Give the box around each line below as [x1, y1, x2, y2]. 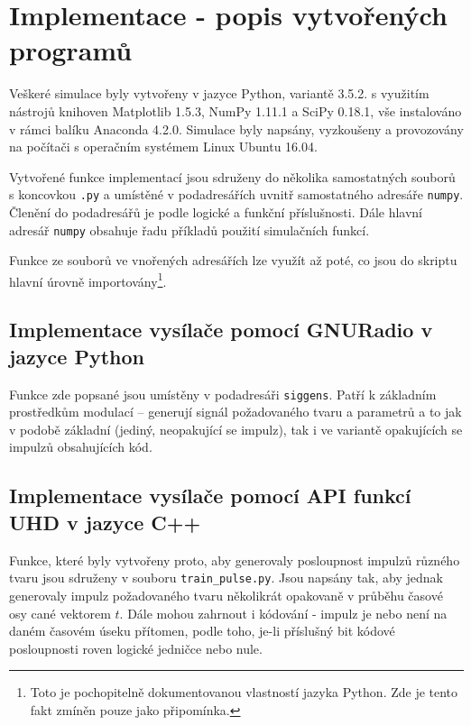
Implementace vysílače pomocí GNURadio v [9, 316, 433, 344]
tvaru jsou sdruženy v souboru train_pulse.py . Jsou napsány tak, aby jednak [9, 568, 443, 587]
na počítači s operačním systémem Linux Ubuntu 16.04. [9, 137, 318, 156]
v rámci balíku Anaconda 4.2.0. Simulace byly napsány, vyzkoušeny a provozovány [9, 119, 464, 138]
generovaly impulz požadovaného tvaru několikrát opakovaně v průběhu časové [9, 585, 443, 604]
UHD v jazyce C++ [9, 508, 201, 536]
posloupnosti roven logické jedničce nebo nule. [9, 638, 263, 657]
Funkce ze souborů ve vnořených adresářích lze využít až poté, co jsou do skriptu [9, 251, 457, 270]
